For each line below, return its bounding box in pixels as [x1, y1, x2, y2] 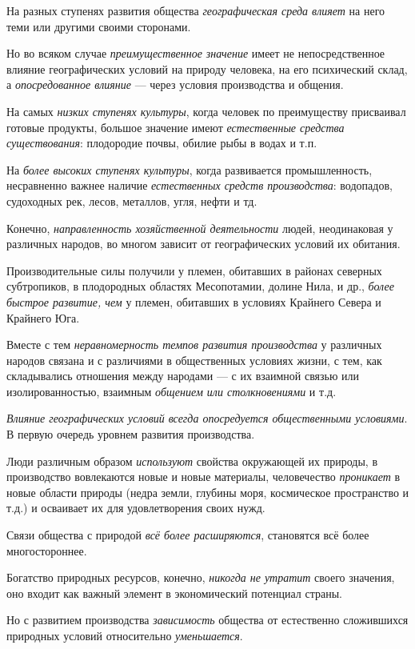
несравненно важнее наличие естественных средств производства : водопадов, [6, 177, 393, 194]
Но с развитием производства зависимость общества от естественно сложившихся [6, 611, 409, 628]
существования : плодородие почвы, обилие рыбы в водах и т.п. [6, 134, 317, 151]
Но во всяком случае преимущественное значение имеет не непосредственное [6, 45, 385, 62]
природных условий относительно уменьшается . [6, 627, 243, 643]
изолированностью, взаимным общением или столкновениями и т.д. [6, 383, 337, 399]
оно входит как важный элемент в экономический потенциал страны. [6, 584, 342, 601]
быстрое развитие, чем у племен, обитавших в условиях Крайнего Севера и [6, 293, 381, 310]
